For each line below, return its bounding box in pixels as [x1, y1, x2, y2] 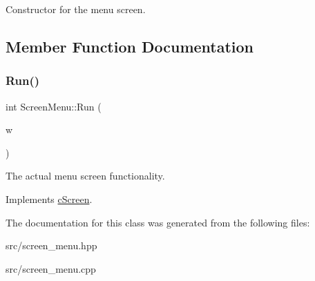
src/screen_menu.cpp [6, 261, 96, 275]
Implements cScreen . [6, 191, 93, 206]
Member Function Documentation [6, 35, 254, 57]
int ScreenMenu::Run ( [6, 99, 102, 113]
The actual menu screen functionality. [6, 168, 165, 183]
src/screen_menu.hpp [6, 238, 97, 253]
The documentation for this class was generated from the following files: [6, 215, 310, 229]
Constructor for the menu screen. [6, 2, 146, 16]
